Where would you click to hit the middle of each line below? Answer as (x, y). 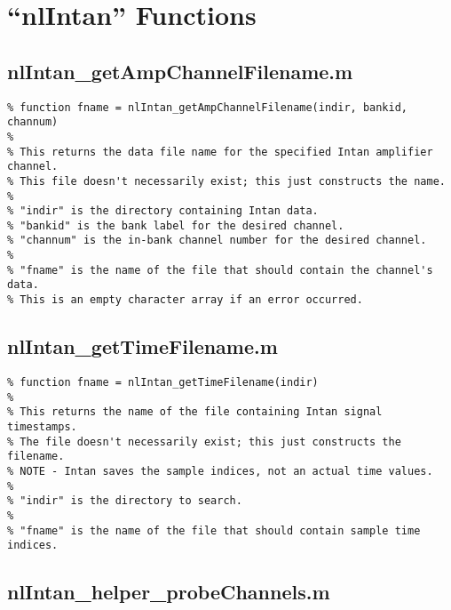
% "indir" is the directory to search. (125, 501)
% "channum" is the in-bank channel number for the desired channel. (217, 241)
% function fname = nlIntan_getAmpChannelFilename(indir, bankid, (208, 107)
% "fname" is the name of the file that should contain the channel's (220, 270)
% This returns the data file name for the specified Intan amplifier (220, 152)
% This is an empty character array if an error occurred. (185, 300)
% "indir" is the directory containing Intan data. (163, 211)
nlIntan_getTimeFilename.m (142, 346)
